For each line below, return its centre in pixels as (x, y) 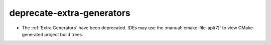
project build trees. (64, 34)
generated (33, 34)
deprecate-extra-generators (70, 13)
